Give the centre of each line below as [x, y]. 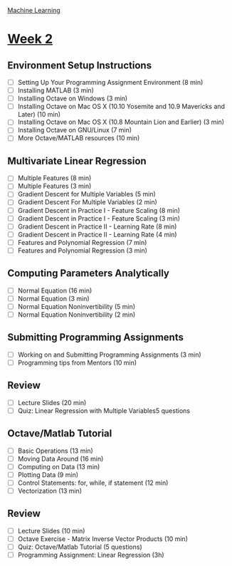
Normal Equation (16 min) [55, 290]
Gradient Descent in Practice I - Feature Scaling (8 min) [99, 210]
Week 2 [30, 39]
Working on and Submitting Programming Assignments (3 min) [109, 355]
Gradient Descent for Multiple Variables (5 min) [87, 194]
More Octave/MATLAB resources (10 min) [79, 138]
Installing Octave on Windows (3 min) [73, 98]
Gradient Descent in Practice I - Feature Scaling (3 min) [99, 218]
